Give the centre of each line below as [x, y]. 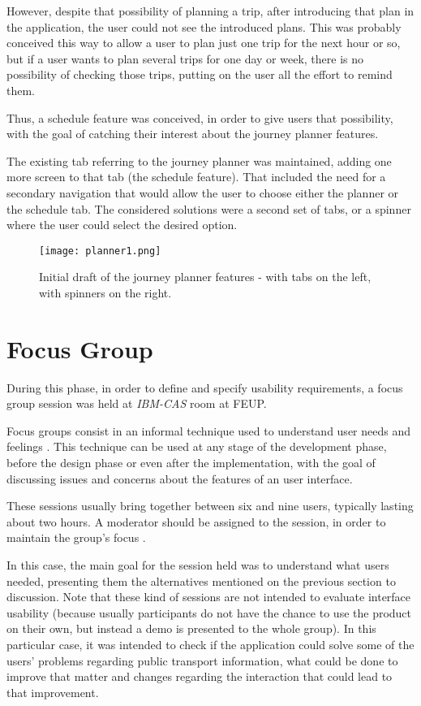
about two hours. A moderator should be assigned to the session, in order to [196, 521]
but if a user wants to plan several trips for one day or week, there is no [185, 58]
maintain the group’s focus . [76, 537]
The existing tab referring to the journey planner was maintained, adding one [199, 160]
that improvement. [53, 692]
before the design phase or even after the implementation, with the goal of [191, 463]
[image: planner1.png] [100, 251]
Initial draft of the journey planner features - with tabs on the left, [205, 277]
